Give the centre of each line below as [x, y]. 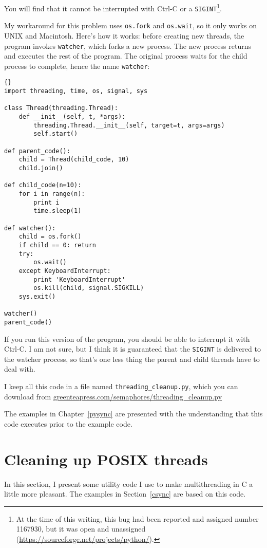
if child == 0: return [57, 245]
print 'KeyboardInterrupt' [80, 279]
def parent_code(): [37, 151]
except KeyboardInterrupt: [65, 271]
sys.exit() [37, 296]
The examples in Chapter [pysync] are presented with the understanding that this [133, 414]
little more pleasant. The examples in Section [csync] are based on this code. [125, 494]
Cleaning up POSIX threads [106, 459]
